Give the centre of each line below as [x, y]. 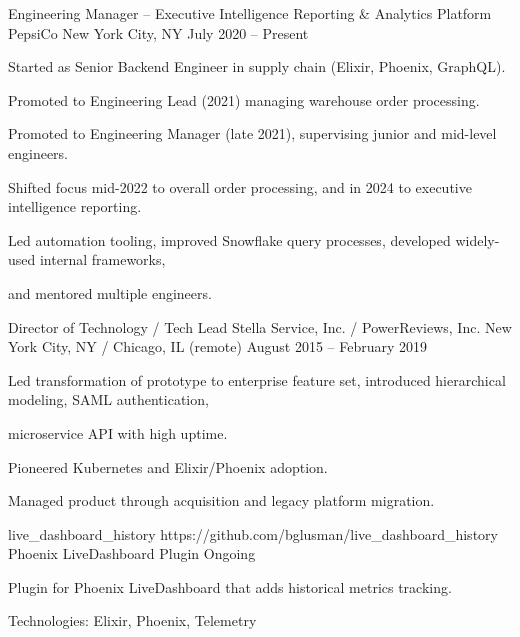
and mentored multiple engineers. [110, 292]
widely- [477, 239]
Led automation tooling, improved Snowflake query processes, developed [229, 239]
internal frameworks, [102, 259]
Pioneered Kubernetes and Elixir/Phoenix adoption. [168, 466]
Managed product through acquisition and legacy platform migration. [221, 500]
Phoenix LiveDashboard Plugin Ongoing [132, 553]
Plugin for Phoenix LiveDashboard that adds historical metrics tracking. [230, 586]
